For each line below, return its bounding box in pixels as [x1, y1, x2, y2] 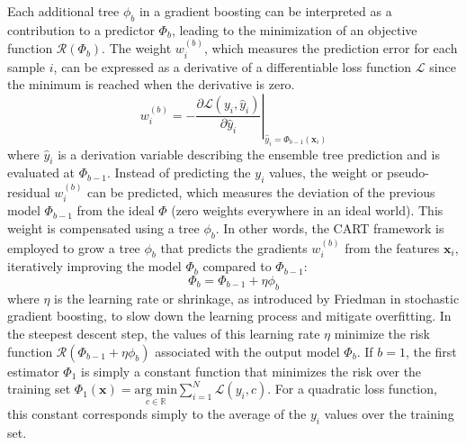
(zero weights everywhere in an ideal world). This [171, 201, 444, 220]
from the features [345, 238, 440, 257]
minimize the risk [334, 323, 430, 342]
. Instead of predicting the [107, 163, 251, 182]
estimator [7, 361, 59, 380]
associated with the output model [155, 341, 340, 360]
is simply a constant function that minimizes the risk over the [81, 361, 422, 380]
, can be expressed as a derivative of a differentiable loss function [53, 57, 412, 76]
